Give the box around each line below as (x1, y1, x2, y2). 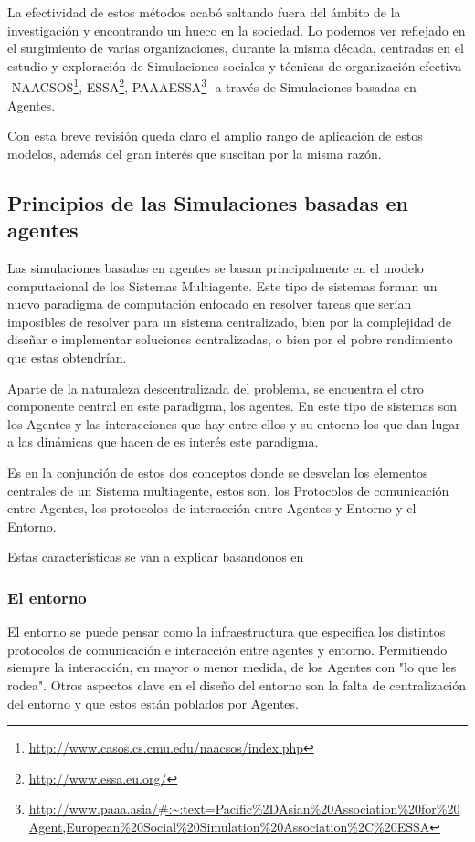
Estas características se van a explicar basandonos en (7, 547, 304, 566)
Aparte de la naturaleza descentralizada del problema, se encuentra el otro (7, 378, 424, 397)
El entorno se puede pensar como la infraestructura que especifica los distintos (7, 622, 446, 641)
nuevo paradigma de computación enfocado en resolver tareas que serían (7, 294, 412, 313)
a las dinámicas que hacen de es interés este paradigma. (7, 432, 319, 451)
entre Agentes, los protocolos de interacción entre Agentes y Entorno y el (7, 499, 417, 518)
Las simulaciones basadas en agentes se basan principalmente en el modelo (7, 258, 424, 277)
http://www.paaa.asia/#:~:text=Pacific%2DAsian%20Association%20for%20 (28, 799, 460, 818)
